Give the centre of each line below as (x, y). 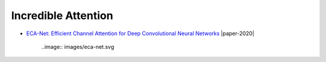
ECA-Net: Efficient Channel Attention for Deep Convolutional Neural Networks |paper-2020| (140, 33)
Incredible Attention (62, 15)
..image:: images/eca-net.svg (78, 46)
